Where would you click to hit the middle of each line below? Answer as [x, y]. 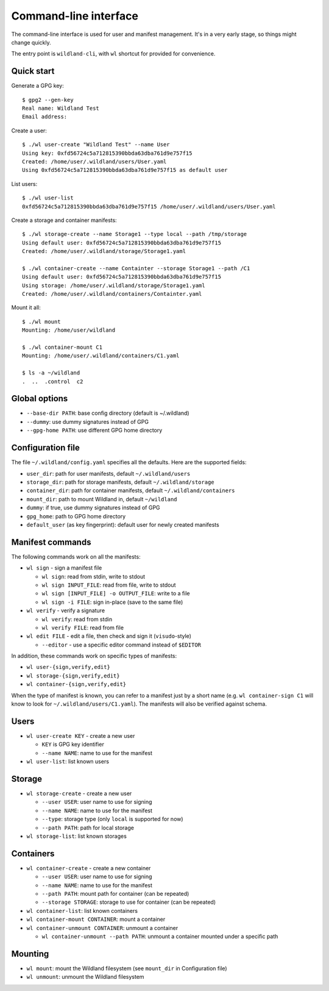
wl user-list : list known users [68, 762]
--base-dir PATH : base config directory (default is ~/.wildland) [108, 413]
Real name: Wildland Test [61, 109]
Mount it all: [26, 307]
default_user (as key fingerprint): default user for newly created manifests [123, 524]
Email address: [45, 117]
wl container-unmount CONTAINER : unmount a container [102, 928]
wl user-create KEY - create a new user [81, 735]
